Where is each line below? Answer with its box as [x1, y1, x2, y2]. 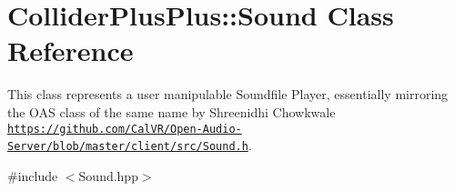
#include [7, 166, 58, 185]
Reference [7, 32, 134, 69]
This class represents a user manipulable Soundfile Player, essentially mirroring [7, 85, 449, 104]
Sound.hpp [78, 166, 138, 185]
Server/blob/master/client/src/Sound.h [7, 140, 248, 154]
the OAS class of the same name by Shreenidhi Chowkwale [7, 102, 336, 121]
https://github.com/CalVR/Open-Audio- [7, 122, 242, 136]
